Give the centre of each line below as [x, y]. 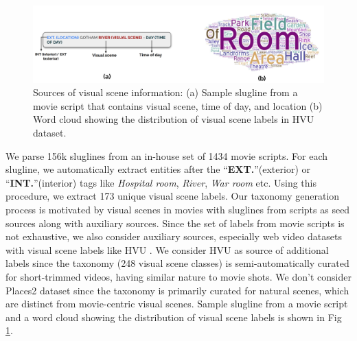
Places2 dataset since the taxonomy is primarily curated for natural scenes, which [177, 290]
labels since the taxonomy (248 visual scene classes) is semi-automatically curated [177, 263]
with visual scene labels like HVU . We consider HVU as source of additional [167, 249]
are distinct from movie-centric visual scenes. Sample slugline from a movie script [177, 304]
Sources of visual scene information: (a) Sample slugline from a [165, 92]
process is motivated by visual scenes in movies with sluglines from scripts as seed [178, 209]
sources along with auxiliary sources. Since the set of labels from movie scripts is [175, 223]
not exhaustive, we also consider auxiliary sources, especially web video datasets [174, 236]
